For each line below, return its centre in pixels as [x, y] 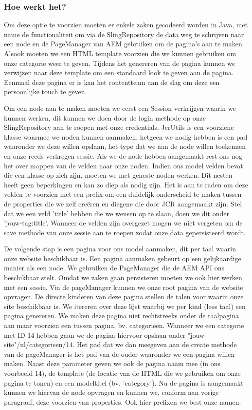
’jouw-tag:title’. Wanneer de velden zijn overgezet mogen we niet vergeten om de [123, 223]
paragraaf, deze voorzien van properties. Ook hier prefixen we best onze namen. [123, 401]
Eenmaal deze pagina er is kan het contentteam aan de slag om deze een [112, 82]
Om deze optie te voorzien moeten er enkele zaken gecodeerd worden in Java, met [126, 25]
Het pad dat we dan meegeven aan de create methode [157, 344]
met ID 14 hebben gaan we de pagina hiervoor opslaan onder [95, 335]
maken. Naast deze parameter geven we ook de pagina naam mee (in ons [112, 363]
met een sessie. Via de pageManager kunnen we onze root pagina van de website [124, 287]
